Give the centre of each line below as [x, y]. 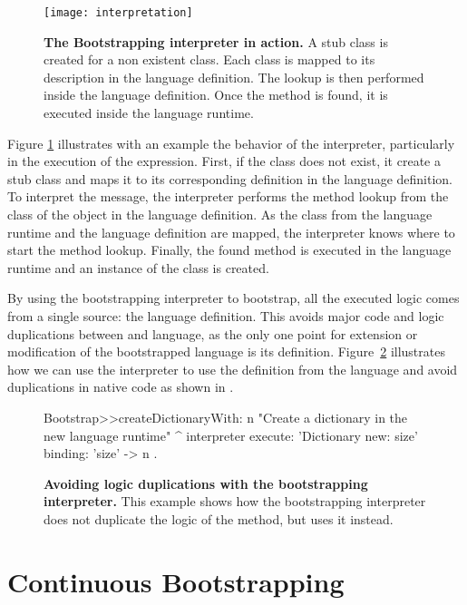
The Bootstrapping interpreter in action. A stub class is [216, 41]
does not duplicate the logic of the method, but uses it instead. [219, 518]
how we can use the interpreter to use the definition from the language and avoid [233, 369]
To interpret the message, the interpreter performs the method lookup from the [228, 196]
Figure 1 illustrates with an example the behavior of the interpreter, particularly [231, 143]
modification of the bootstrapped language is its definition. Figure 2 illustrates [226, 351]
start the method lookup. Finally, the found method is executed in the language [229, 250]
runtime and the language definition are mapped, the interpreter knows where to [231, 232]
